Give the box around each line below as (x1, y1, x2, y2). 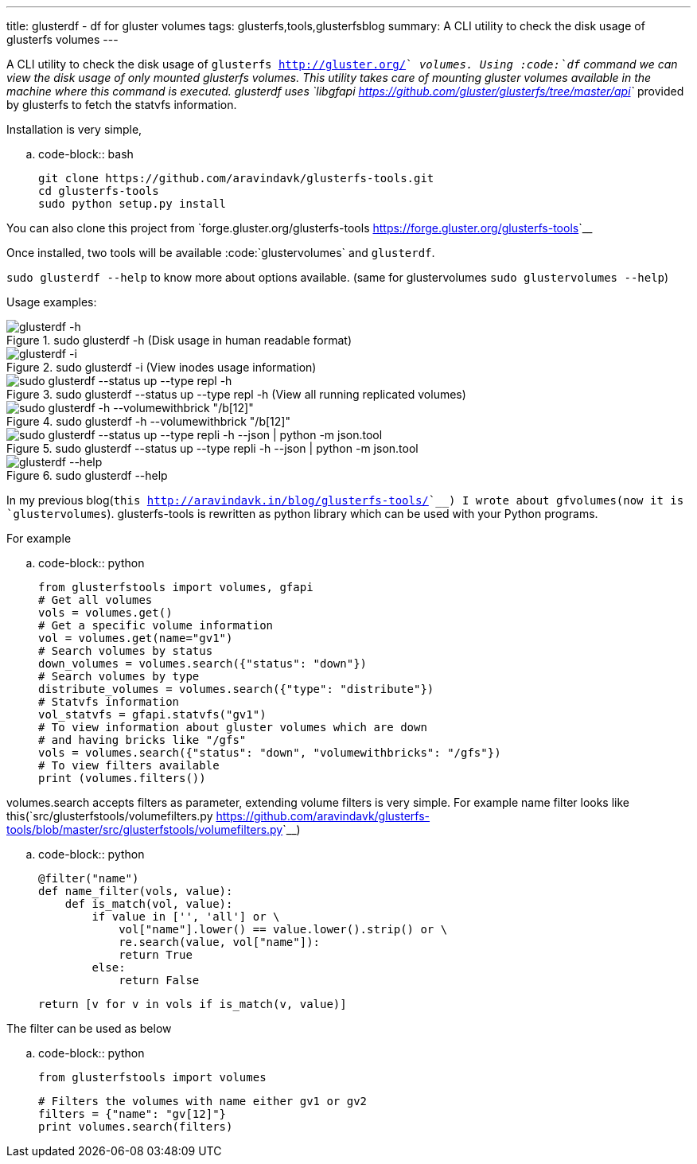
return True (119, 948, 193, 961)
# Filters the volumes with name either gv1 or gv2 (38, 1095, 368, 1108)
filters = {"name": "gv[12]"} (38, 1108, 227, 1120)
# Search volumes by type (38, 670, 200, 683)
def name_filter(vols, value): (38, 885, 233, 897)
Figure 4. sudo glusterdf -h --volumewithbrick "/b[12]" (6, 415, 290, 428)
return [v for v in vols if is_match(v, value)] (38, 998, 347, 1010)
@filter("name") (38, 872, 139, 885)
